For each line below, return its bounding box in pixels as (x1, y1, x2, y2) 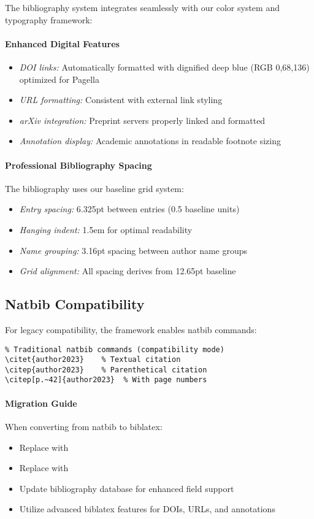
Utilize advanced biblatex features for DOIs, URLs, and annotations (19, 502, 275, 515)
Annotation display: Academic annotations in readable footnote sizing (19, 134, 281, 147)
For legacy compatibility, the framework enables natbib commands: (5, 323, 257, 336)
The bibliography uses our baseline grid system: (5, 182, 184, 194)
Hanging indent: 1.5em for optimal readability (19, 223, 193, 236)
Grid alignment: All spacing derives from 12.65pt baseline (19, 264, 236, 277)
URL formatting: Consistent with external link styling (19, 93, 223, 106)
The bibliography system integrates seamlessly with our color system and (5, 1, 280, 13)
